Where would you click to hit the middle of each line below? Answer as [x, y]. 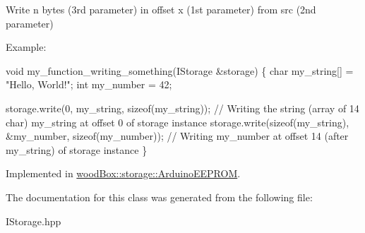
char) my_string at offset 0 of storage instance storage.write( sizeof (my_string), [178, 122]
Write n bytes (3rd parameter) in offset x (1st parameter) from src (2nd [161, 9]
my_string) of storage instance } [77, 149]
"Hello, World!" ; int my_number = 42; [89, 84]
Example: [26, 47]
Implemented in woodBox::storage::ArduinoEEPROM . [123, 173]
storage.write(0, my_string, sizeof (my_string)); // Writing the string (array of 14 [182, 108]
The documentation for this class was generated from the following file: [159, 197]
